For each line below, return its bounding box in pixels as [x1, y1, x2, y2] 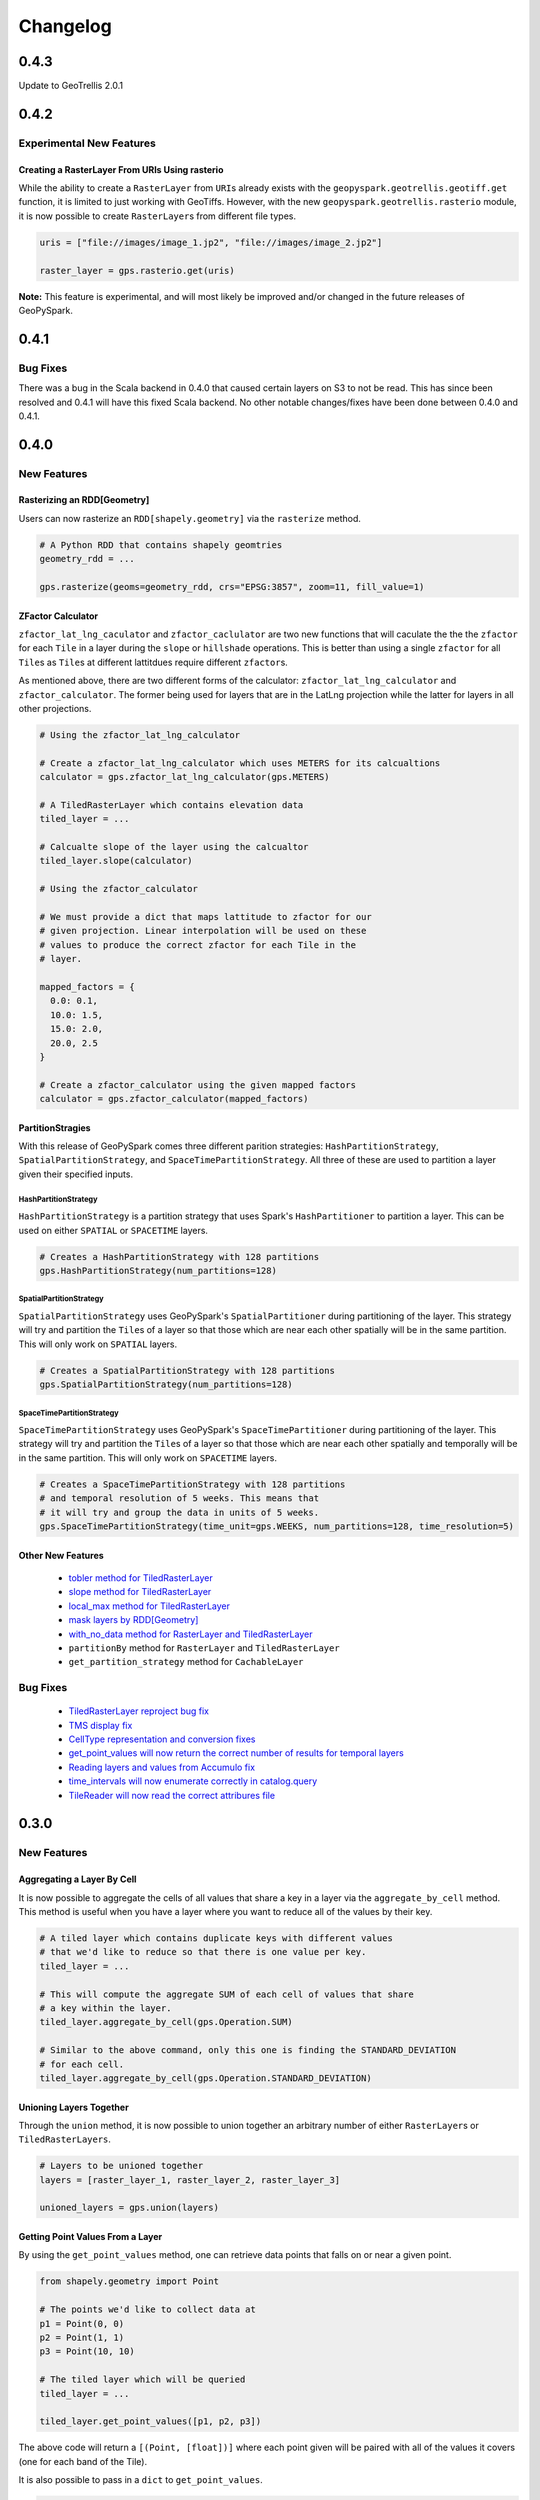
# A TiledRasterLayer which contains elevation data [39, 799, 304, 810]
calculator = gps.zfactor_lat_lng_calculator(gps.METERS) [39, 771, 330, 783]
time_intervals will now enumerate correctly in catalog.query [68, 1775, 318, 1787]
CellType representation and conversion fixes [68, 1733, 256, 1745]
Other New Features [18, 1549, 104, 1561]
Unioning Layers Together [18, 2101, 129, 2113]
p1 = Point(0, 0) [39, 2318, 125, 2329]
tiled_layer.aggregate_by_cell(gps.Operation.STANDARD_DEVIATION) [39, 2072, 372, 2084]
